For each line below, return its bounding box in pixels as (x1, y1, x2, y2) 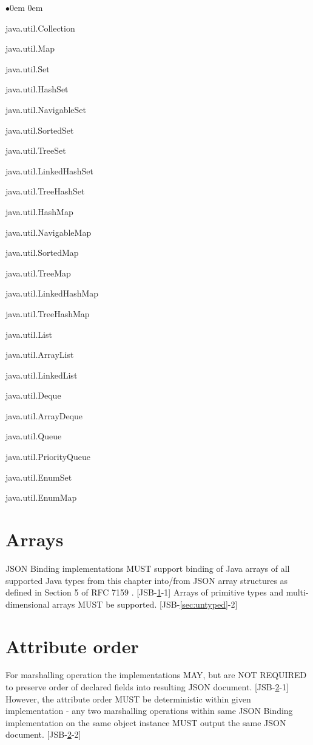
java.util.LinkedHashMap (5, 287, 99, 300)
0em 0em (10, 1, 43, 13)
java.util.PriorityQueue (5, 450, 90, 463)
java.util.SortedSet (5, 123, 74, 136)
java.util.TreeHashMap (5, 307, 90, 320)
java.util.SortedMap (5, 246, 79, 259)
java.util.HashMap (5, 205, 73, 218)
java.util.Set (5, 62, 50, 75)
